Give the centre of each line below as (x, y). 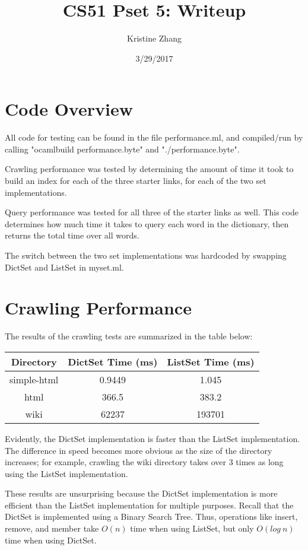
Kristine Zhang (154, 38)
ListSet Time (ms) (211, 361)
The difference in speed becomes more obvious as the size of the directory (139, 450)
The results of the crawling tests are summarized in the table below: (129, 336)
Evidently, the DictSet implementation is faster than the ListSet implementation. (153, 438)
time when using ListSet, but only (192, 528)
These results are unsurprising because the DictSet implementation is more (141, 493)
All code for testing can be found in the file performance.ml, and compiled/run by (154, 137)
